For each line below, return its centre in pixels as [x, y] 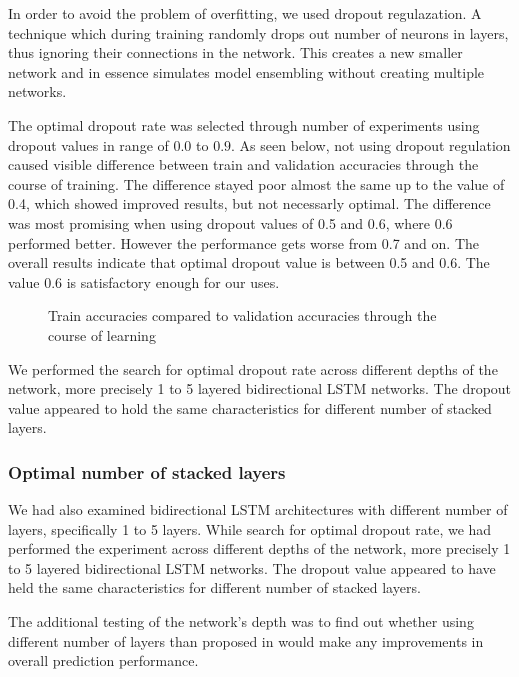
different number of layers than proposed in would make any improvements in [246, 640]
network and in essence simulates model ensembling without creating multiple [246, 71]
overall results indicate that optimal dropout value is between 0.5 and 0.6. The [249, 262]
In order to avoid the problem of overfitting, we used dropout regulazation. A [245, 13]
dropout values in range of [88, 144]
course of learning [102, 334]
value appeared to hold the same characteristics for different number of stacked [250, 407]
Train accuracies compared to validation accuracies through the [242, 315]
